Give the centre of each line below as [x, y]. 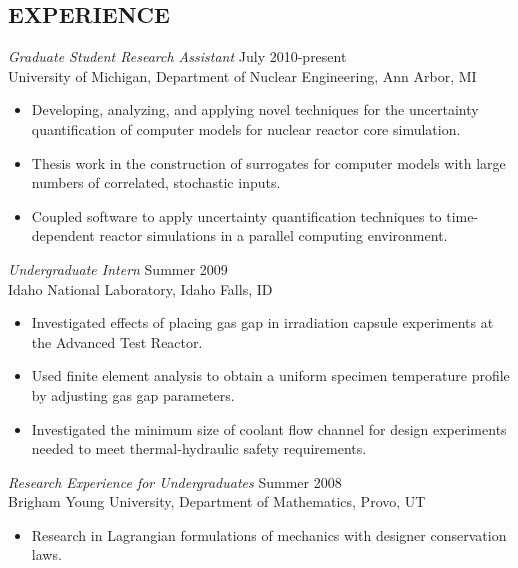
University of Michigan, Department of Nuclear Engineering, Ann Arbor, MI [242, 75]
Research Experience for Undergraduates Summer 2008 [175, 481]
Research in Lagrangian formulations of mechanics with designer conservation [269, 534]
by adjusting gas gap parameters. [133, 394]
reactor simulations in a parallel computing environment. [273, 235]
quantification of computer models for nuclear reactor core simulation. [246, 128]
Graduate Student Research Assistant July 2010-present [177, 56]
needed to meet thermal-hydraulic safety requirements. [199, 448]
